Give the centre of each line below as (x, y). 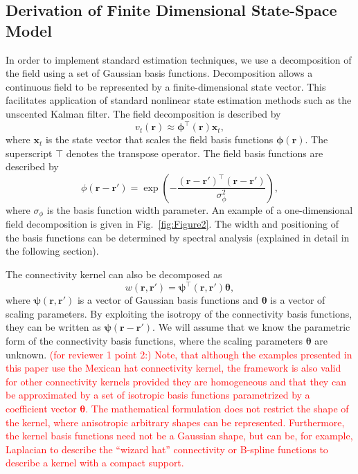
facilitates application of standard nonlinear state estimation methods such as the (179, 100)
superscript (29, 153)
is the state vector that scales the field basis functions (159, 139)
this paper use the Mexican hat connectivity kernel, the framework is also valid (173, 368)
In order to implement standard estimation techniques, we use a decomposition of (179, 59)
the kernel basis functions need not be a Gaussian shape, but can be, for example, (179, 436)
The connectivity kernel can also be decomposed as (114, 274)
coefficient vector (41, 408)
